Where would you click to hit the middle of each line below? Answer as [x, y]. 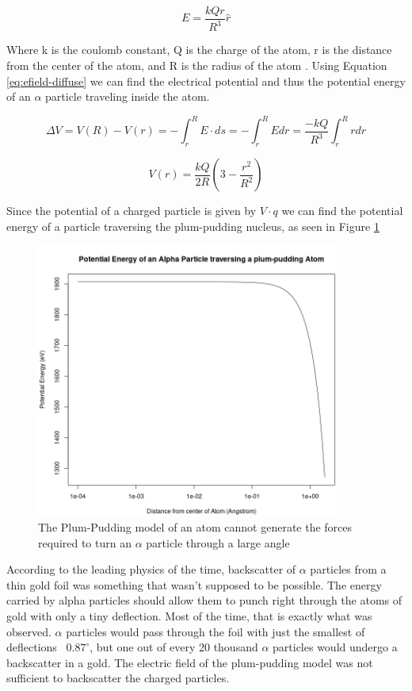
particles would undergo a [335, 647]
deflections [32, 647]
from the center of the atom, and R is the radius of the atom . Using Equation [197, 65]
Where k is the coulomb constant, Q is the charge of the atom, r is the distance [199, 50]
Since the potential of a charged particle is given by [132, 211]
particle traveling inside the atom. [128, 96]
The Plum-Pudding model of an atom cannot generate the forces [195, 526]
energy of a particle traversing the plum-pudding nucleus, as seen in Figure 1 [193, 226]
